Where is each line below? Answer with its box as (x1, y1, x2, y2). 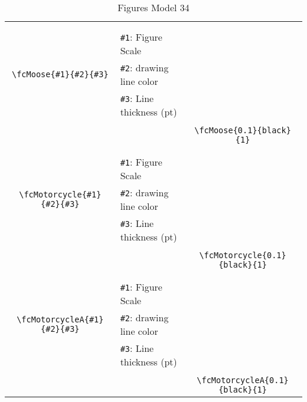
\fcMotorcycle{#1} (19, 190, 102, 199)
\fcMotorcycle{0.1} (199, 251, 286, 260)
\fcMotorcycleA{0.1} (197, 375, 289, 385)
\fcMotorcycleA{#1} (17, 315, 104, 324)
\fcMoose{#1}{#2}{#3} (11, 70, 109, 79)
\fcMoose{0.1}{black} (194, 126, 291, 135)
